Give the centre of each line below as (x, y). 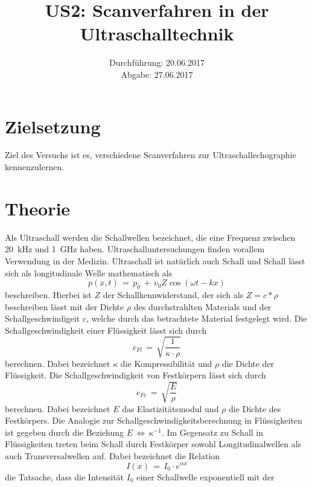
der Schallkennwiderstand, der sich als (173, 294)
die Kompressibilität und (166, 363)
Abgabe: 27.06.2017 (157, 74)
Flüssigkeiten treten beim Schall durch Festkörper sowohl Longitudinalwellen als (153, 444)
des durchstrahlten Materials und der (202, 306)
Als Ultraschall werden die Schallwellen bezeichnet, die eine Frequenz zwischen (150, 237)
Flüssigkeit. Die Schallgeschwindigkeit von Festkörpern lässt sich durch (135, 375)
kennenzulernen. (35, 167)
